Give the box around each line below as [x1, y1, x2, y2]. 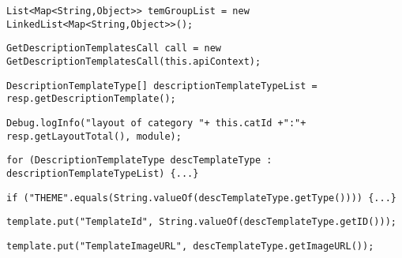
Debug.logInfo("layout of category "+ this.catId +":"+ [6, 117, 306, 129]
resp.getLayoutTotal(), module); [6, 130, 182, 142]
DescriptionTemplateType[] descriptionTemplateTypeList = [6, 80, 317, 92]
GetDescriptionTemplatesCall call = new [6, 43, 222, 54]
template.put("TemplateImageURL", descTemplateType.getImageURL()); [6, 240, 374, 252]
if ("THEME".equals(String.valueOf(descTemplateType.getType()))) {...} [6, 192, 396, 204]
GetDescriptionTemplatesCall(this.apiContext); [6, 55, 261, 67]
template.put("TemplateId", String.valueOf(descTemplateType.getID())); [6, 216, 396, 228]
